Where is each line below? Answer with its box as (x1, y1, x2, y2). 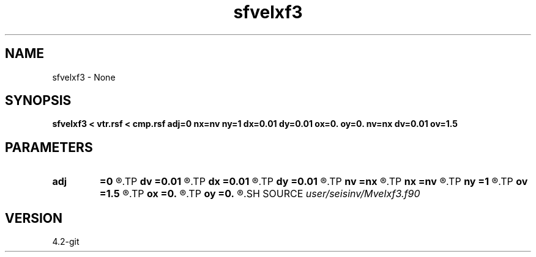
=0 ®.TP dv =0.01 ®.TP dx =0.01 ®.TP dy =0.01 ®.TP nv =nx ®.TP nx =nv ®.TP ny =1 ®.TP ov (99, 175, 528, 188)
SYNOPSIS (5, 93, 72, 109)
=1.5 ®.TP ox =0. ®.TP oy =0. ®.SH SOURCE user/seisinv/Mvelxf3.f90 (99, 187, 420, 200)
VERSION (5, 210, 63, 226)
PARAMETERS (5, 139, 93, 155)
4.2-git (52, 236, 80, 247)
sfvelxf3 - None (52, 71, 116, 82)
